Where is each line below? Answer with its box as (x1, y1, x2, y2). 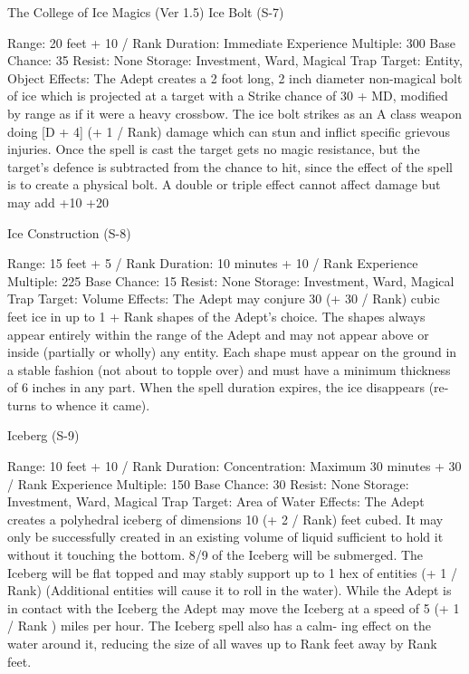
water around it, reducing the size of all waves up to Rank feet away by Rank (7, 634, 437, 652)
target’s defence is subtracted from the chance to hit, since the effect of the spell (7, 157, 453, 176)
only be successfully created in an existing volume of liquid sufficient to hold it (7, 527, 444, 546)
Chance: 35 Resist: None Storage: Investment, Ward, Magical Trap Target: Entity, (7, 51, 463, 70)
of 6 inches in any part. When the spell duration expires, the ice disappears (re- (7, 378, 449, 397)
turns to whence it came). (7, 395, 150, 414)
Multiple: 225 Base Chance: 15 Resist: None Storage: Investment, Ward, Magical (7, 271, 455, 290)
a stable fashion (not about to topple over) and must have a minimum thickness (7, 360, 451, 379)
